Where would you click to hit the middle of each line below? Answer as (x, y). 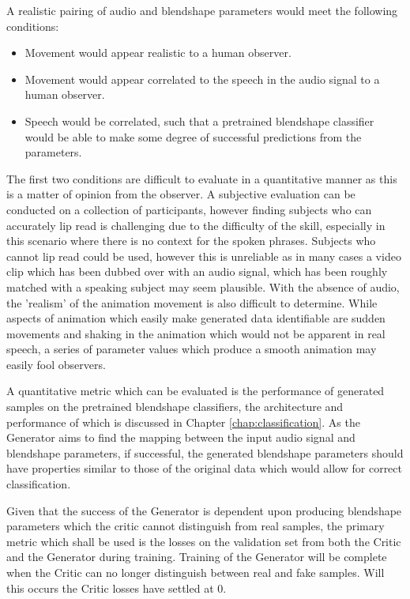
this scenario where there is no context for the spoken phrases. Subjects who (191, 241)
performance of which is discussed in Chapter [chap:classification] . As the (183, 422)
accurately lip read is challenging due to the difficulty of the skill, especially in (196, 225)
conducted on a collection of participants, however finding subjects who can (189, 209)
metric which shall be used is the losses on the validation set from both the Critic (204, 541)
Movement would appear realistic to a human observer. (158, 53)
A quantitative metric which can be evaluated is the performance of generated (196, 391)
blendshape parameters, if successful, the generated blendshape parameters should (205, 452)
